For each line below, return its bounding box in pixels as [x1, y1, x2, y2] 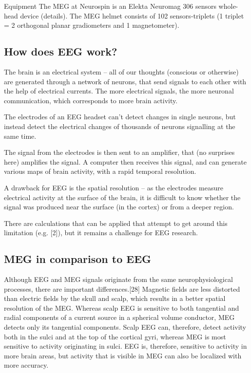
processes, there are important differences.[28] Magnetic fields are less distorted [4, 283, 240, 294]
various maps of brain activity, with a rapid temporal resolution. [4, 166, 196, 176]
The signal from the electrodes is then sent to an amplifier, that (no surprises [4, 147, 235, 157]
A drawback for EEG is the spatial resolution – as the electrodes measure [4, 182, 223, 192]
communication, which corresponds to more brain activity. [4, 95, 178, 105]
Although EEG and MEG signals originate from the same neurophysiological [4, 274, 233, 284]
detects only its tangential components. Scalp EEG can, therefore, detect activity [4, 322, 247, 332]
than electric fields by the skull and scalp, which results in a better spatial [4, 293, 226, 303]
